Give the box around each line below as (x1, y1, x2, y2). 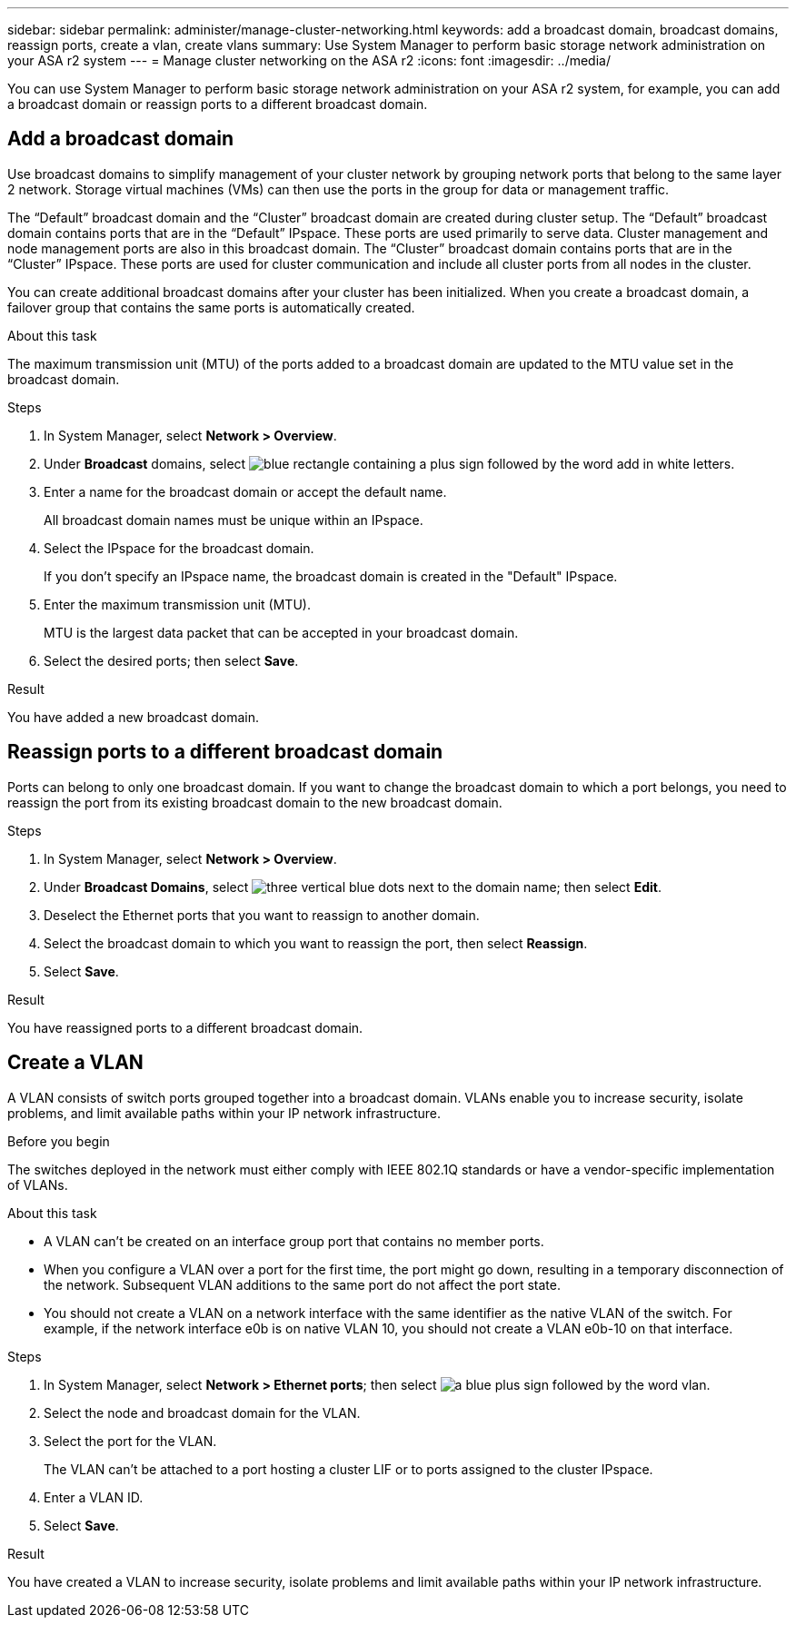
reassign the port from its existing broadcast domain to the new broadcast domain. (7, 794, 502, 810)
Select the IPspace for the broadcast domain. (44, 540, 314, 556)
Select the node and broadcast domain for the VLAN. (44, 1404, 361, 1421)
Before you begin (7, 1133, 110, 1149)
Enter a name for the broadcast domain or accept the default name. (44, 483, 447, 500)
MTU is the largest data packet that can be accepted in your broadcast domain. (44, 624, 519, 640)
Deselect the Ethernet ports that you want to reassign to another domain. (44, 907, 480, 923)
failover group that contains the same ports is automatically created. (7, 299, 415, 315)
